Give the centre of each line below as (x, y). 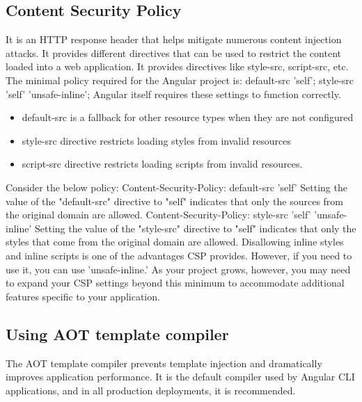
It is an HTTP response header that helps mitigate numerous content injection (174, 39)
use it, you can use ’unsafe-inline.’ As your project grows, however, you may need (178, 269)
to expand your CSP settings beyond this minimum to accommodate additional (175, 283)
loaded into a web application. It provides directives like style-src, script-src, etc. (177, 66)
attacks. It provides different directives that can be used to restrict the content (173, 53)
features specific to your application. (83, 296)
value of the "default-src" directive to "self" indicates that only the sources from (175, 201)
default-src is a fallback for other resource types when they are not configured (188, 117)
